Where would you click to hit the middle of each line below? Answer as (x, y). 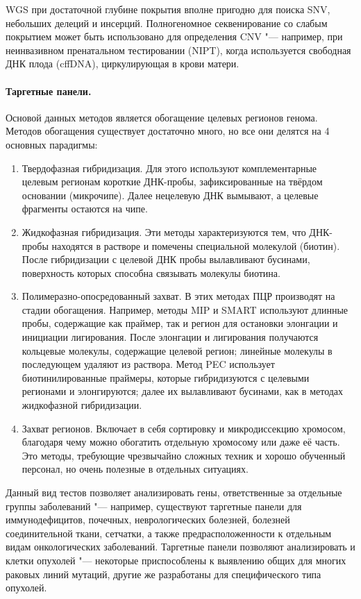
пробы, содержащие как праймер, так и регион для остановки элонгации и (180, 323)
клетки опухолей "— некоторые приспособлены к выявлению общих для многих (176, 560)
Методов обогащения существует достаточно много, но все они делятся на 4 (168, 131)
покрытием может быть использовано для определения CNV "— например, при (174, 36)
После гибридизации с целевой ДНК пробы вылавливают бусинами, (166, 259)
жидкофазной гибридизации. (82, 405)
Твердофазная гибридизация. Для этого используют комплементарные (169, 168)
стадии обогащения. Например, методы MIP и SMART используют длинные (185, 309)
